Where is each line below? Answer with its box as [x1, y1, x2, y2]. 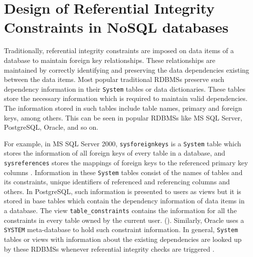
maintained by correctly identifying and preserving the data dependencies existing [4, 64, 250, 75]
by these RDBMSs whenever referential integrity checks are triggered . [4, 243, 214, 254]
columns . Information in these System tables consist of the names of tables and [4, 167, 243, 177]
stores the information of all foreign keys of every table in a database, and [4, 148, 226, 158]
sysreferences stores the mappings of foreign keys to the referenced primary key [4, 157, 248, 167]
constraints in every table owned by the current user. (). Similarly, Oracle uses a [4, 215, 244, 225]
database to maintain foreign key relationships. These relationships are [4, 55, 215, 65]
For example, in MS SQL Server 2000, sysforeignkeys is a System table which [4, 138, 241, 148]
